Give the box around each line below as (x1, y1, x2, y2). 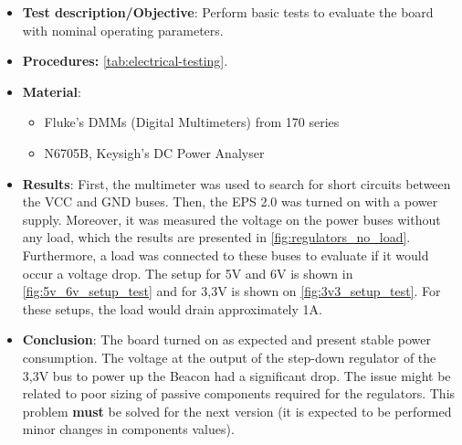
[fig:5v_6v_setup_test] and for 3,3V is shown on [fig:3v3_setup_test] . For (22, 281, 441, 301)
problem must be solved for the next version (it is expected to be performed (22, 401, 452, 420)
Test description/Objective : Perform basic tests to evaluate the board (22, 3, 434, 21)
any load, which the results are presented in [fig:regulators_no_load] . (22, 228, 411, 247)
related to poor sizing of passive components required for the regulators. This (22, 384, 456, 403)
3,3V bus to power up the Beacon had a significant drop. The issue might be (22, 366, 451, 385)
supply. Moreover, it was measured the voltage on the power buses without (22, 209, 441, 228)
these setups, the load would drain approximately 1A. (22, 299, 322, 318)
